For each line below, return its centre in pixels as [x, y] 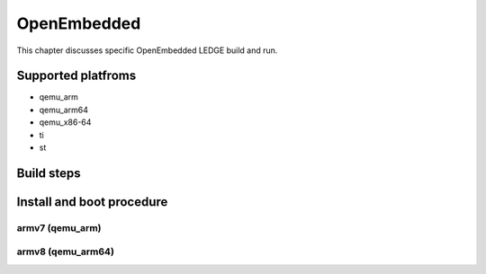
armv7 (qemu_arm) [59, 227]
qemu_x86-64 [65, 122]
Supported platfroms [76, 76]
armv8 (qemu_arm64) [65, 252]
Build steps [49, 173]
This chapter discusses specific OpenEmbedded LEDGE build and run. [147, 50]
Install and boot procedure [92, 202]
